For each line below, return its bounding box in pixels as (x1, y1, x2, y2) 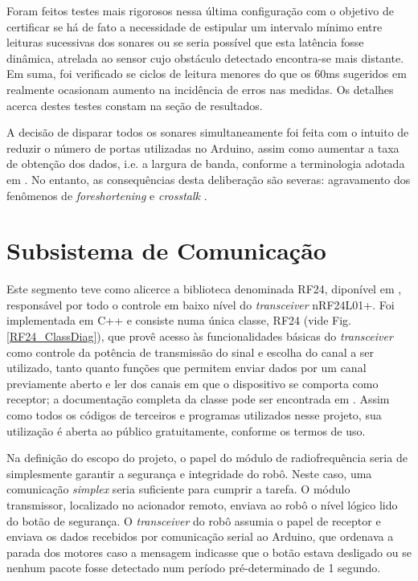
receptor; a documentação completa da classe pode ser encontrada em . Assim (6, 391, 390, 407)
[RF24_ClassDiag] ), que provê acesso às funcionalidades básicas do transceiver (6, 328, 393, 345)
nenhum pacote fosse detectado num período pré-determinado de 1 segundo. (6, 559, 381, 576)
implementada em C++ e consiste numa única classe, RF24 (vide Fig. (6, 312, 352, 329)
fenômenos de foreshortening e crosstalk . (6, 186, 207, 203)
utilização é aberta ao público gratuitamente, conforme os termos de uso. (6, 422, 366, 439)
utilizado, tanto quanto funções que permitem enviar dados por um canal (6, 359, 367, 376)
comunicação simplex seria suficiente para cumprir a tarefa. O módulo (6, 481, 350, 497)
